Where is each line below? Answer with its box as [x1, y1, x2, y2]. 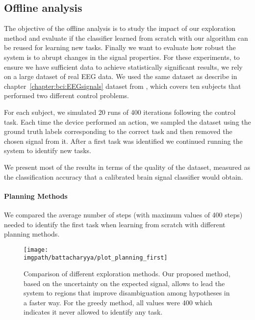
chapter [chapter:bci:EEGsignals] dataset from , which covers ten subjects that [4, 80, 241, 91]
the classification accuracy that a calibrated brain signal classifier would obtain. [4, 171, 243, 182]
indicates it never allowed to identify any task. [24, 307, 163, 317]
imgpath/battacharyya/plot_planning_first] [24, 254, 168, 262]
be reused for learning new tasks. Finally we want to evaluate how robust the [4, 42, 236, 53]
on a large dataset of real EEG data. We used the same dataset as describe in [4, 71, 237, 81]
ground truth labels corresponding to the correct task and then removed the [4, 126, 232, 136]
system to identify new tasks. [4, 145, 92, 156]
